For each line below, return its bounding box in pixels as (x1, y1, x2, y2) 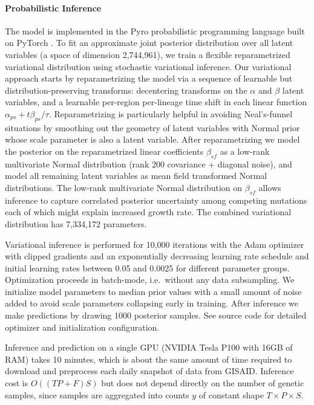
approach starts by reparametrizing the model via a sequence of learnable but (5, 72, 293, 85)
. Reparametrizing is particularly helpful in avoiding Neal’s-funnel (48, 107, 293, 120)
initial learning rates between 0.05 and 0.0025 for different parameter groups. (5, 261, 290, 274)
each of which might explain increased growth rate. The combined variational (5, 206, 292, 218)
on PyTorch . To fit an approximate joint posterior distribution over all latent (5, 36, 293, 49)
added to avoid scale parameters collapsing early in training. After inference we (5, 297, 299, 309)
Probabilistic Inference (5, 1, 102, 14)
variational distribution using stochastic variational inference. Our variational (5, 60, 292, 73)
